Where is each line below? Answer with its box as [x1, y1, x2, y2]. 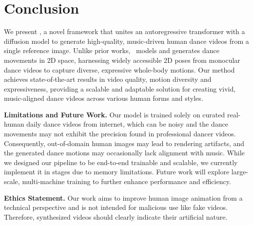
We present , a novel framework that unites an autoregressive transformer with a [4, 26, 245, 37]
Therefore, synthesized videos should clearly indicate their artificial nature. [4, 211, 228, 222]
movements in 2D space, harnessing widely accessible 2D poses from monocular [4, 55, 240, 65]
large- [231, 167, 249, 177]
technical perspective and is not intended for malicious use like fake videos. [4, 202, 228, 212]
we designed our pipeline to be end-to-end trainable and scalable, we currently [4, 157, 238, 167]
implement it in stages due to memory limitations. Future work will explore [4, 167, 230, 177]
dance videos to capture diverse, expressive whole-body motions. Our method [4, 64, 235, 75]
